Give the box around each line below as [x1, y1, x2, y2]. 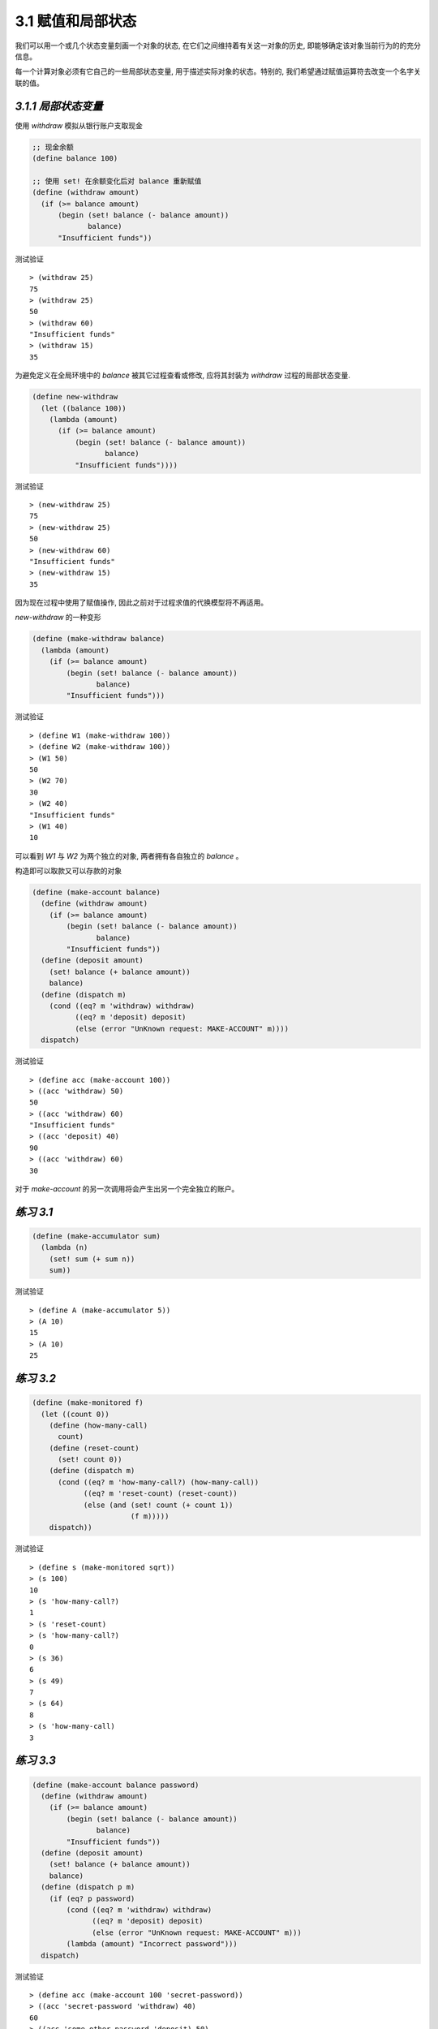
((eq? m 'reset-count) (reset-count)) [83, 1489, 238, 1498]
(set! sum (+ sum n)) [49, 1254, 135, 1264]
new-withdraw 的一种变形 [15, 613, 101, 622]
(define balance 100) [32, 154, 118, 162]
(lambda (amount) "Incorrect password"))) [66, 1940, 238, 1949]
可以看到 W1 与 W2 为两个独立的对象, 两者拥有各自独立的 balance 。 [15, 851, 243, 860]
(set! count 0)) [58, 1455, 122, 1464]
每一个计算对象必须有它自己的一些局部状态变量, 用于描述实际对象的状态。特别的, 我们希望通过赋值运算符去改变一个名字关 [15, 67, 421, 76]
